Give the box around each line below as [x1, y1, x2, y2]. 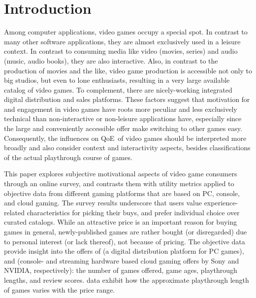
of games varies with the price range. [4, 284, 115, 295]
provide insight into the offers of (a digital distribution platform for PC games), [4, 246, 244, 256]
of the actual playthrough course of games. [4, 152, 132, 162]
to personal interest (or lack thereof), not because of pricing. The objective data [4, 236, 245, 246]
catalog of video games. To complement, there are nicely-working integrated [4, 84, 232, 95]
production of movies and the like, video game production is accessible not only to [4, 65, 252, 75]
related [4, 207, 25, 217]
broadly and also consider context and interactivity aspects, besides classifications [4, 142, 251, 153]
